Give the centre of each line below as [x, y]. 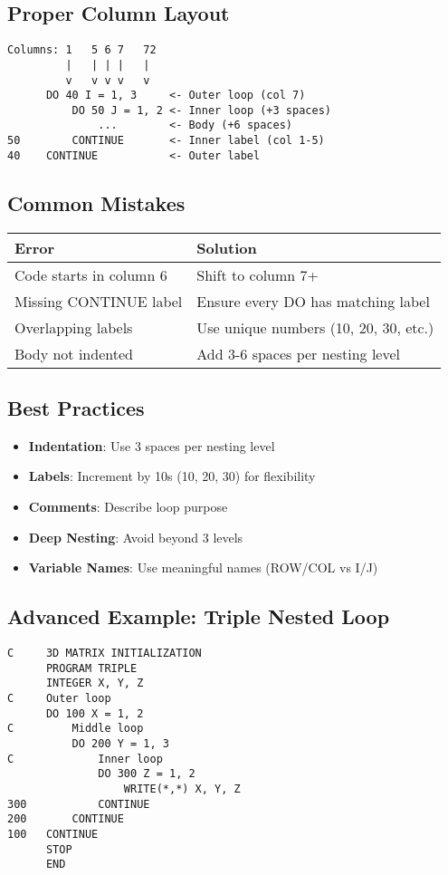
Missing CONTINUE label [99, 301]
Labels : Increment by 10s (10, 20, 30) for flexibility [172, 476]
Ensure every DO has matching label [313, 301]
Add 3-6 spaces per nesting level [299, 353]
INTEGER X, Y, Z [95, 683]
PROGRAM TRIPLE [91, 668]
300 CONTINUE [79, 804]
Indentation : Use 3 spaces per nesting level [152, 445]
